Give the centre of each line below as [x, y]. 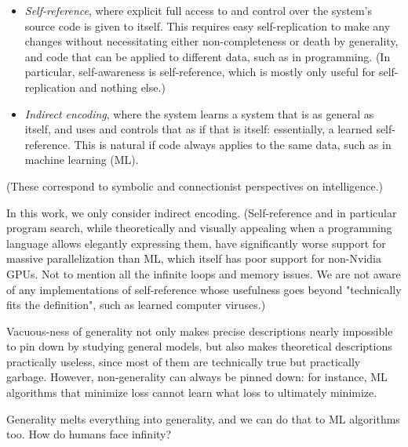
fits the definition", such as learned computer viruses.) [136, 305]
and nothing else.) [122, 87]
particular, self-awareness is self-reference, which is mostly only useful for [200, 72]
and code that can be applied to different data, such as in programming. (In [208, 56]
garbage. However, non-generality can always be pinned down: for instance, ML [197, 377]
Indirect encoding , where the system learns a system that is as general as [199, 113]
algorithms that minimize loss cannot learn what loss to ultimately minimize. [192, 392]
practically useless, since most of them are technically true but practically [184, 361]
